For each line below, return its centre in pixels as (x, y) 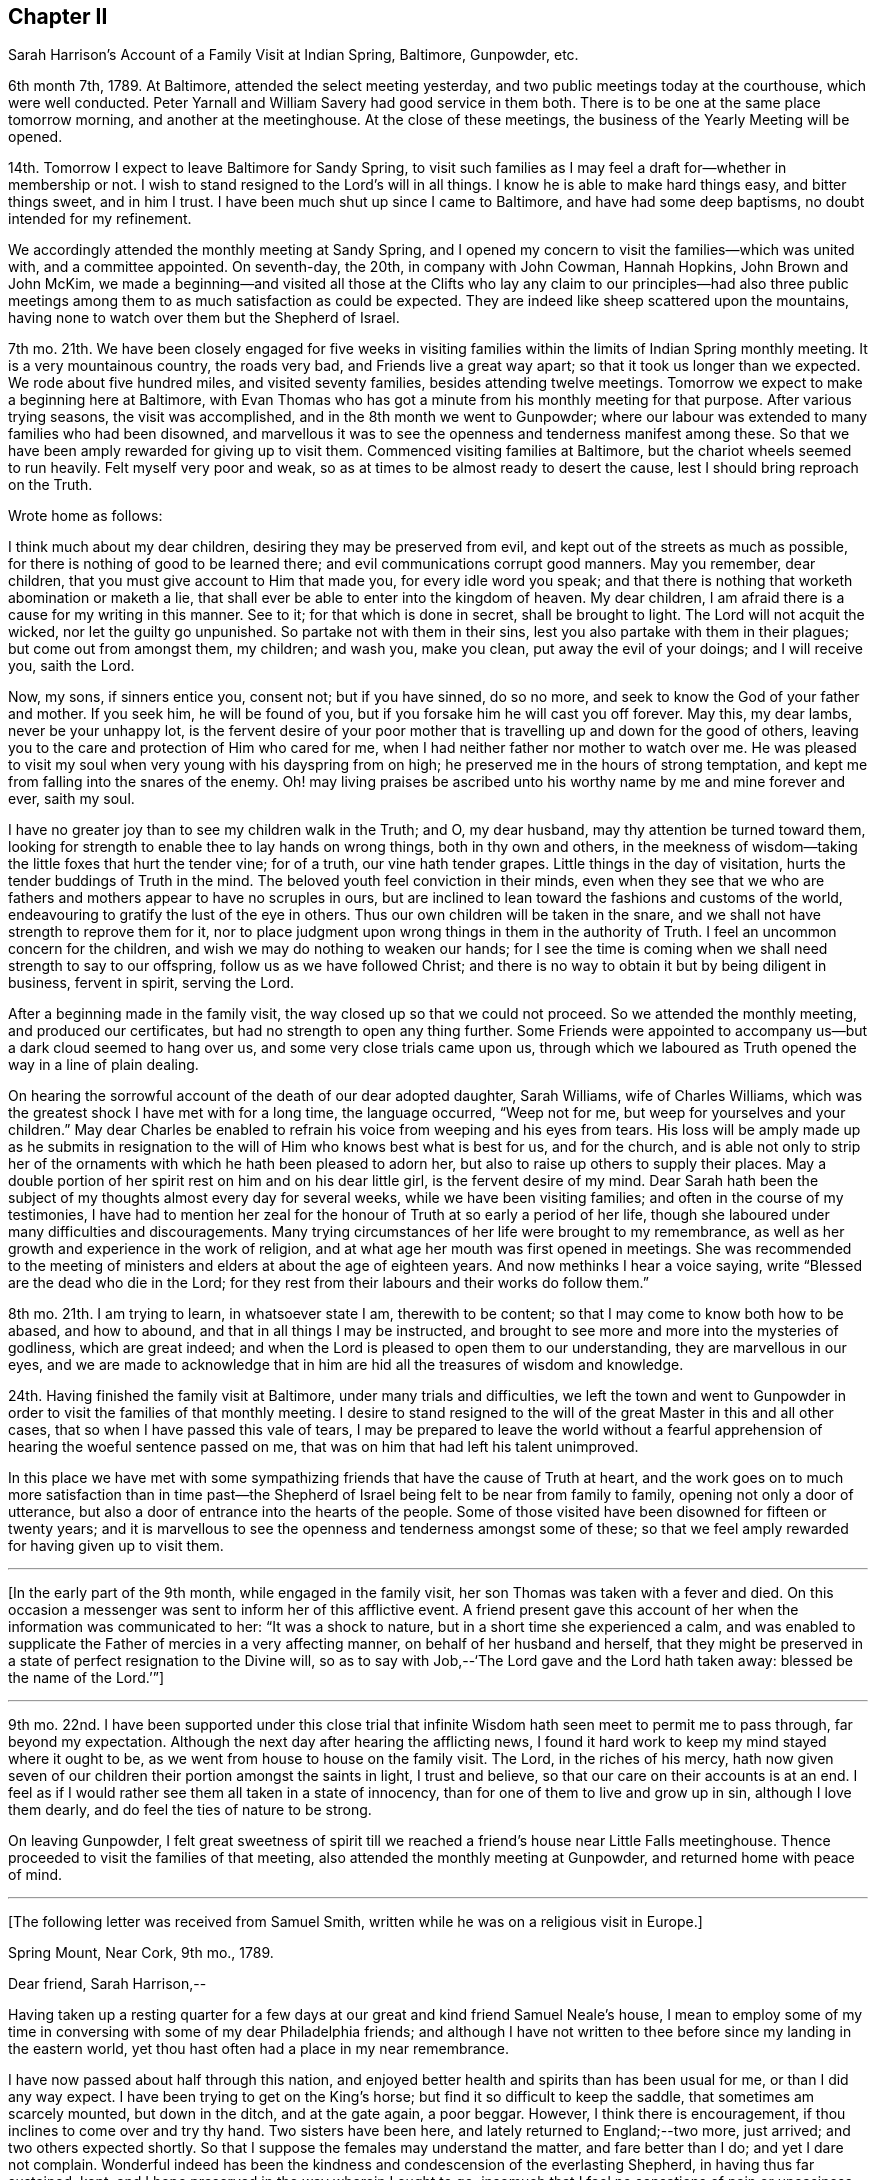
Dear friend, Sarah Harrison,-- (107, 1984)
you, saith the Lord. (71, 666)
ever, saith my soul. (71, 799)
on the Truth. (50, 485)
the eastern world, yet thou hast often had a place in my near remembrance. (259, 2049)
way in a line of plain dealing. (103, 1065)
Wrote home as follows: (85, 516)
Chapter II (58, 16)
